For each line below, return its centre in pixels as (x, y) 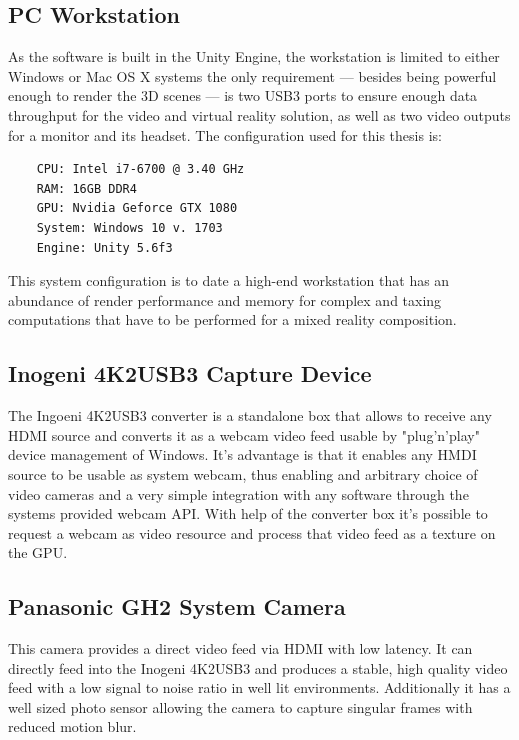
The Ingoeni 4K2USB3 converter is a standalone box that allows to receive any (250, 415)
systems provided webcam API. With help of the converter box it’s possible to (248, 513)
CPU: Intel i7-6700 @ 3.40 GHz (140, 169)
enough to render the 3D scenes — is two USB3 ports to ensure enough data (243, 95)
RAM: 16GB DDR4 (86, 188)
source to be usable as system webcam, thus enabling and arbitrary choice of (243, 473)
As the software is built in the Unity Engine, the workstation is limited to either (254, 56)
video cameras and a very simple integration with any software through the (238, 493)
